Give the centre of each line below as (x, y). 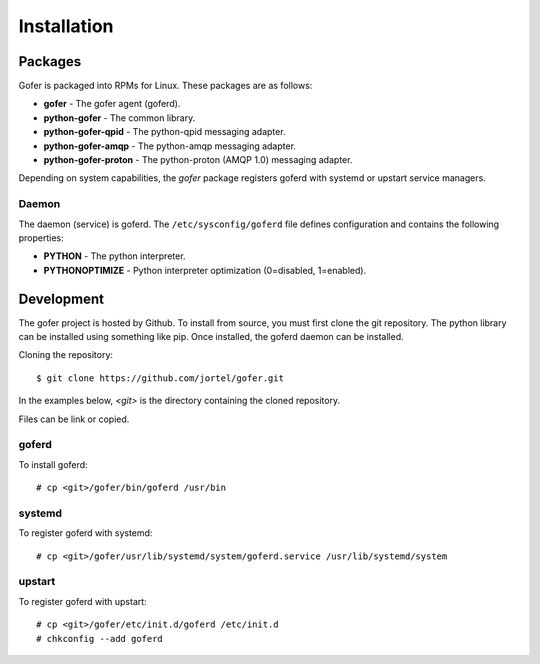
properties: (41, 237)
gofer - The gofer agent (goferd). (112, 104)
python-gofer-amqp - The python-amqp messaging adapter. (170, 146)
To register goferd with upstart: (82, 601)
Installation (66, 26)
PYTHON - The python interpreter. (114, 256)
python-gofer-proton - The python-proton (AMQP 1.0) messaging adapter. (198, 160)
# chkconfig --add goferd (100, 638)
